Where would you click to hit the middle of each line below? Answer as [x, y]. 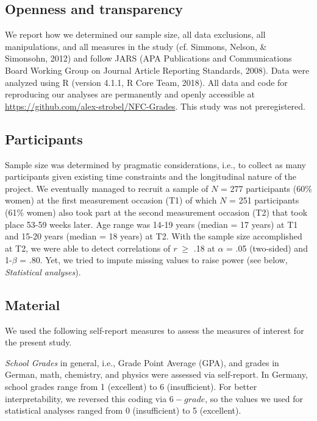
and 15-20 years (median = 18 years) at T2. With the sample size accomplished [154, 236]
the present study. [38, 342]
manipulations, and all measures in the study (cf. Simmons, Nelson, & [136, 46]
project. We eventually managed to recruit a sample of [107, 188]
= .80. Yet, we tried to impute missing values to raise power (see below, [154, 260]
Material [33, 304]
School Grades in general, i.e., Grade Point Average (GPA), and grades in [142, 362]
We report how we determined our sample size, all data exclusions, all [135, 34]
